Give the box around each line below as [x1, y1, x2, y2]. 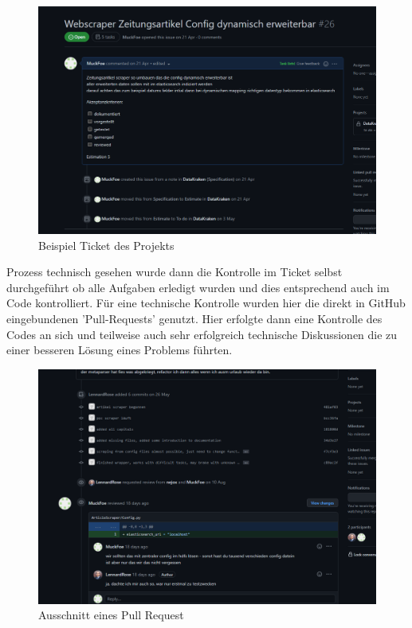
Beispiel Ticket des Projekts [38, 236, 175, 253]
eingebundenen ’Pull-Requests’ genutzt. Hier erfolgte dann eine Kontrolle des [6, 310, 383, 327]
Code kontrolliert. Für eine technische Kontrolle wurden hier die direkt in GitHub [6, 294, 406, 311]
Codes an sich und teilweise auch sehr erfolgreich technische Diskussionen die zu [6, 326, 398, 342]
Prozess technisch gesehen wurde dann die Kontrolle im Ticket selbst [6, 263, 343, 280]
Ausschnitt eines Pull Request [38, 607, 184, 623]
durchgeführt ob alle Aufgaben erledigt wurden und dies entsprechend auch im [6, 279, 390, 295]
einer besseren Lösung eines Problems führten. [6, 341, 233, 358]
